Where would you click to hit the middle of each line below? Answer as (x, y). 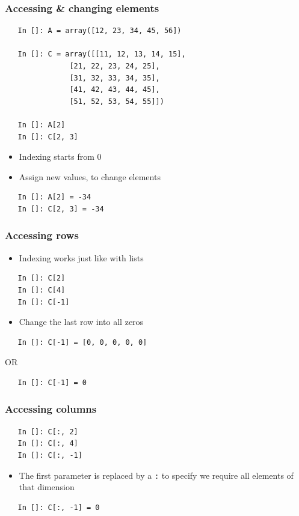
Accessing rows (42, 235)
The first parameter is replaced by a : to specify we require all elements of (156, 475)
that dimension (47, 487)
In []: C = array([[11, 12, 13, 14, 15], (102, 54)
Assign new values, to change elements (90, 176)
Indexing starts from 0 (60, 156)
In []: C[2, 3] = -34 (61, 209)
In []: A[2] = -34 (54, 197)
